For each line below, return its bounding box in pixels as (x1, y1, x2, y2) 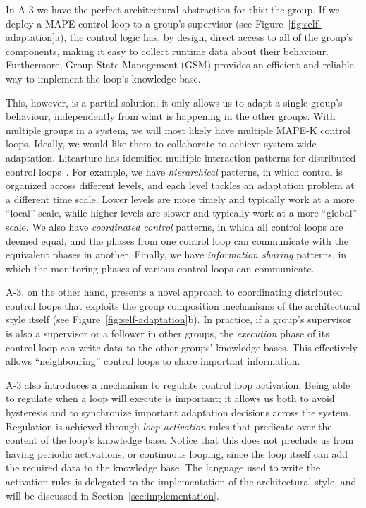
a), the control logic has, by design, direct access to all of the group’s (55, 30, 353, 44)
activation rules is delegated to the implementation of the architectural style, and (6, 474, 357, 488)
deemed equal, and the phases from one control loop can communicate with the (6, 233, 348, 248)
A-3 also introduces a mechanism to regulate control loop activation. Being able (6, 377, 350, 392)
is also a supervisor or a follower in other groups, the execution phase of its (6, 326, 329, 341)
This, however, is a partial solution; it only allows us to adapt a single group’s (6, 95, 343, 109)
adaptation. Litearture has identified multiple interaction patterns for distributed (6, 150, 356, 164)
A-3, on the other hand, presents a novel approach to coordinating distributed (6, 284, 343, 299)
